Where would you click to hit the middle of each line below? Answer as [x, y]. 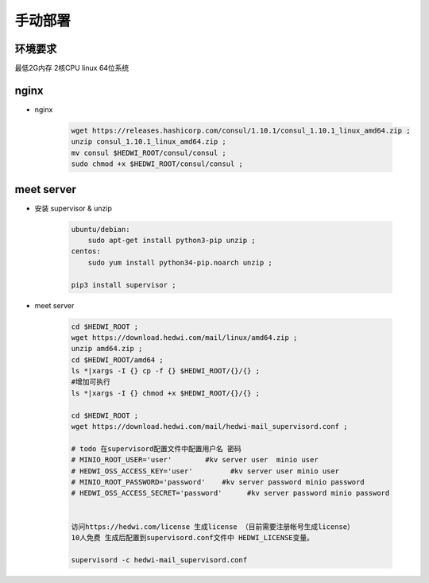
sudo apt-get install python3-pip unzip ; [172, 240]
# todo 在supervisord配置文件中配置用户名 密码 [156, 448]
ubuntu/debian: [100, 229]
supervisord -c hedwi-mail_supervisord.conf [159, 560]
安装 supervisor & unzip [73, 208]
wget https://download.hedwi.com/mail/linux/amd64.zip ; [184, 337]
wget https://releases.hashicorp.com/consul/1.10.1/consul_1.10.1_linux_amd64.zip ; [241, 130]
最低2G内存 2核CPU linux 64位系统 [72, 68]
